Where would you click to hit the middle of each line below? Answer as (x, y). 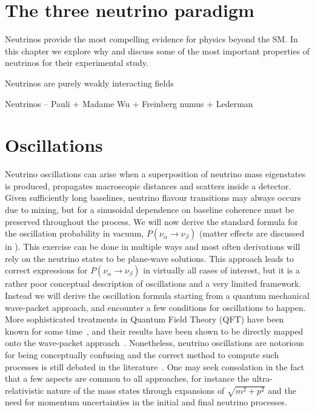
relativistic (25, 390)
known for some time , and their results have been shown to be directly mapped (154, 331)
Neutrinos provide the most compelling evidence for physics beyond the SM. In (151, 39)
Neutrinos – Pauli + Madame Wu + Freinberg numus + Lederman (129, 103)
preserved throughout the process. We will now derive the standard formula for (152, 221)
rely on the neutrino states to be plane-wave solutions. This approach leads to (149, 258)
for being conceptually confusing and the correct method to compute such (142, 354)
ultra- (262, 378)
